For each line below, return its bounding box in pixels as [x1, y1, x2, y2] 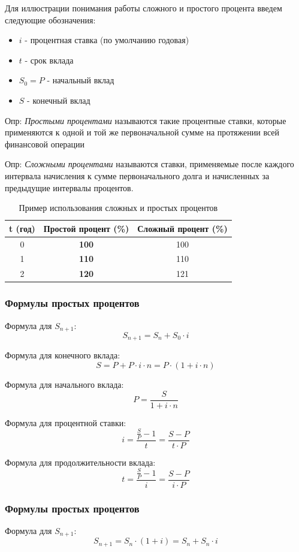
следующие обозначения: [5, 13, 96, 26]
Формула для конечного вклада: [5, 349, 120, 361]
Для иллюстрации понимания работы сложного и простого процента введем [5, 2, 282, 14]
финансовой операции [5, 137, 85, 150]
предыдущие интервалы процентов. [5, 181, 134, 194]
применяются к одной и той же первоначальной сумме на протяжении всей [5, 126, 280, 138]
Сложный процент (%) [137, 222, 228, 234]
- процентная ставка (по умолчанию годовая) [25, 34, 189, 46]
